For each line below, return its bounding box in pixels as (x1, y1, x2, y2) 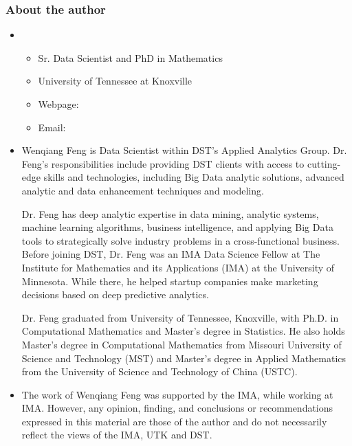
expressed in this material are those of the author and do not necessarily (21, 414, 327, 428)
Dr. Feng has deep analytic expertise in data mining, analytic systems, (21, 206, 319, 221)
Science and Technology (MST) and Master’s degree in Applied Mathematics (21, 350, 346, 365)
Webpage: (38, 97, 79, 111)
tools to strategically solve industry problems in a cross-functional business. (21, 233, 340, 247)
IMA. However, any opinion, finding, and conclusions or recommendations (21, 401, 333, 415)
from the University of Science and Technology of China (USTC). (21, 364, 298, 379)
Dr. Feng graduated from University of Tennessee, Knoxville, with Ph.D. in (21, 310, 339, 324)
